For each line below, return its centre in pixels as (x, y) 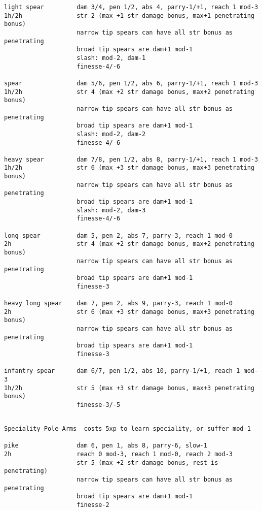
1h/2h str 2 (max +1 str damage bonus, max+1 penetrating (129, 15)
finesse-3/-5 (99, 405)
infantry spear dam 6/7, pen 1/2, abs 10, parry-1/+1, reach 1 (122, 371)
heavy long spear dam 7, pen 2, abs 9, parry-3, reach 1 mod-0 (119, 303)
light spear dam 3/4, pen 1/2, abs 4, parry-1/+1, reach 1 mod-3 (131, 7)
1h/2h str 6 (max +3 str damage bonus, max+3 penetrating (129, 168)
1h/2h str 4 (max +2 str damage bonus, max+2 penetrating (129, 92)
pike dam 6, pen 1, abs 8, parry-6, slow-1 (106, 446)
